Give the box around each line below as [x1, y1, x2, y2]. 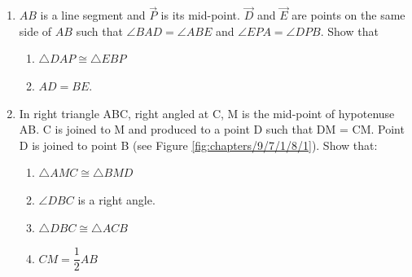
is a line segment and [40, 7, 146, 24]
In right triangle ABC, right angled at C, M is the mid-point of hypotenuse [19, 104, 395, 121]
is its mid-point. [160, 7, 240, 24]
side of [19, 22, 52, 39]
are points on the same [291, 7, 405, 24]
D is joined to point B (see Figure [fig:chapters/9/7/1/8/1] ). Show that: [19, 136, 378, 153]
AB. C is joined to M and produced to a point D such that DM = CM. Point [19, 121, 405, 138]
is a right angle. [77, 191, 156, 208]
